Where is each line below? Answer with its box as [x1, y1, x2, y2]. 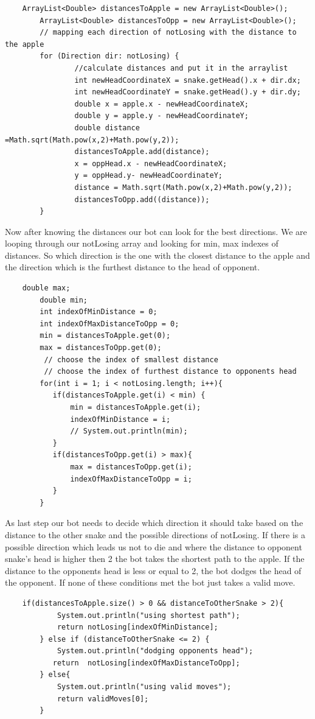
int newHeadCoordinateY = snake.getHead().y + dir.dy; [74, 88, 301, 97]
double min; [40, 295, 88, 304]
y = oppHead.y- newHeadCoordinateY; [74, 171, 223, 180]
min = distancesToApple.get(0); [40, 331, 171, 340]
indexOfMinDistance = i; [70, 415, 171, 424]
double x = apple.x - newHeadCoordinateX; [74, 99, 249, 108]
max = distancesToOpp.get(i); [70, 462, 192, 471]
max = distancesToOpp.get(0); [40, 343, 162, 352]
